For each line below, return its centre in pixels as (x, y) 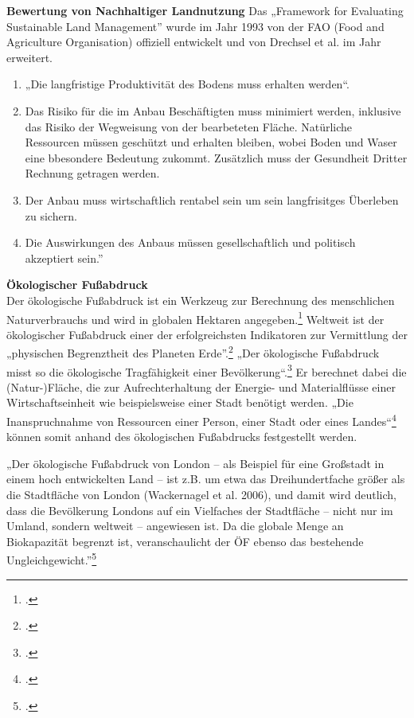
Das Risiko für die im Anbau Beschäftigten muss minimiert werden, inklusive (213, 110)
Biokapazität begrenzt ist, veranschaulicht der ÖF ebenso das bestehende (185, 541)
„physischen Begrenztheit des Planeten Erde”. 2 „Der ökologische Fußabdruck (193, 351)
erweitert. (30, 57)
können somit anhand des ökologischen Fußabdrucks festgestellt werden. (182, 437)
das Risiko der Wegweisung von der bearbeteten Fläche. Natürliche (189, 126)
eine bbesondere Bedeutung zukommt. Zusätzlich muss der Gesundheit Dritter (216, 157)
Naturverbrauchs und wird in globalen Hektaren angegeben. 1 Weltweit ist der (195, 318)
